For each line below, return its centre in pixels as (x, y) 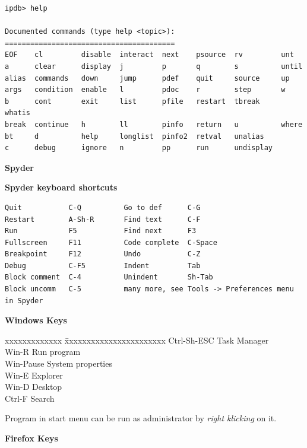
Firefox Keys (31, 438)
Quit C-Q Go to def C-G (103, 207)
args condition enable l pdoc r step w (145, 90)
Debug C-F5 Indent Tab (103, 266)
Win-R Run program (43, 352)
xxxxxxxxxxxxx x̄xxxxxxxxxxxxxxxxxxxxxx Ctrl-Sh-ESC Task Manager (137, 340)
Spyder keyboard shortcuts (61, 187)
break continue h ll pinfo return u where (154, 124)
